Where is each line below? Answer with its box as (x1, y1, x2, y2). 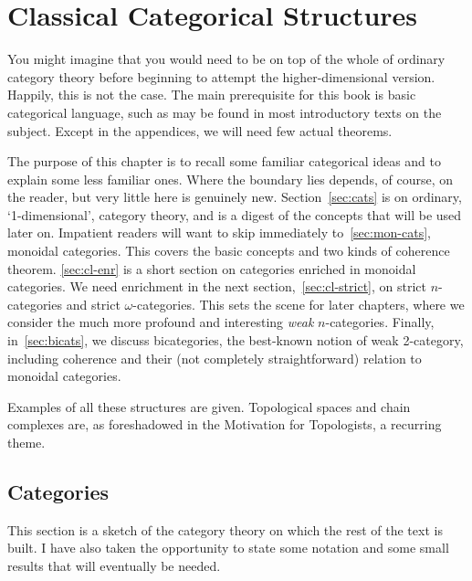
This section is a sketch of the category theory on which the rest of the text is (7, 520, 443, 539)
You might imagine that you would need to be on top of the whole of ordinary (7, 49, 446, 69)
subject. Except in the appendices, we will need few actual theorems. (7, 121, 393, 140)
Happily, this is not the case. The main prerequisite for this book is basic (7, 85, 416, 104)
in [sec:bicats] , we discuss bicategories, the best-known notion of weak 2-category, (7, 331, 464, 350)
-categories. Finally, (325, 312, 435, 332)
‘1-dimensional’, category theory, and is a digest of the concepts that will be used (7, 205, 462, 224)
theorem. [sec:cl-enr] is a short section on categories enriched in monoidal (7, 259, 416, 278)
